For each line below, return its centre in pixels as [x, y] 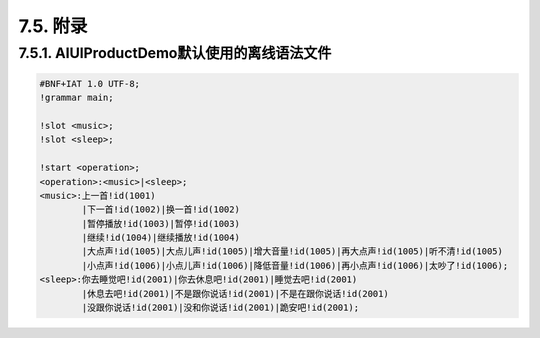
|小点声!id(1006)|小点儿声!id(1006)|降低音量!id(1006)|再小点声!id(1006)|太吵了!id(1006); [295, 265]
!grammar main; [76, 98]
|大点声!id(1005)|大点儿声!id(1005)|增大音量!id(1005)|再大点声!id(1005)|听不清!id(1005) [292, 251]
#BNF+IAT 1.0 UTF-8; [89, 83]
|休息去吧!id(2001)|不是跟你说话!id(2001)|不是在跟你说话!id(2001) [235, 293]
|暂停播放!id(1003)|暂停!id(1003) [160, 223]
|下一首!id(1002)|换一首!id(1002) [160, 209]
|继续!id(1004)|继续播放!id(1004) [160, 238]
